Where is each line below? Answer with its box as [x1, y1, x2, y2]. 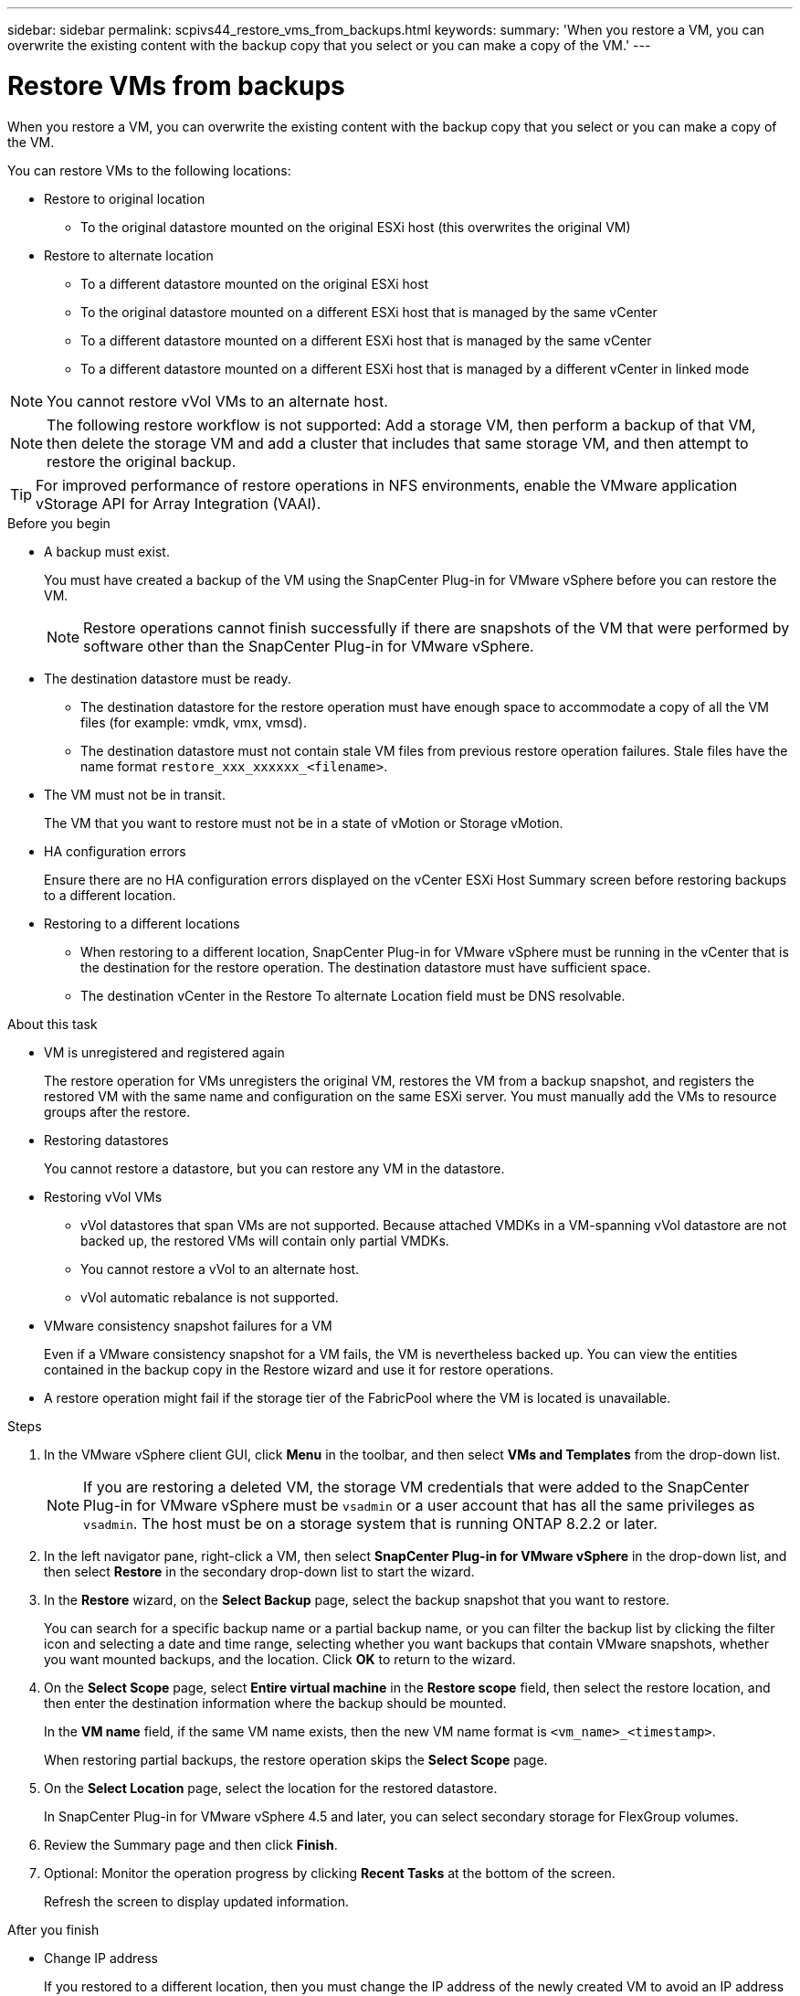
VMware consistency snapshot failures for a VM [44, 1317, 332, 1333]
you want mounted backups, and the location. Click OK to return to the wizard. [44, 1651, 516, 1667]
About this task [7, 1015, 98, 1032]
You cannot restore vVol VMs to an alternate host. [47, 391, 388, 410]
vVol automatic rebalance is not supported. [80, 1289, 339, 1305]
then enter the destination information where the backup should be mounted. [44, 1694, 507, 1711]
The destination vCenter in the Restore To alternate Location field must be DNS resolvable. [80, 987, 626, 1003]
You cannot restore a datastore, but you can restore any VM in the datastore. [44, 1160, 505, 1176]
